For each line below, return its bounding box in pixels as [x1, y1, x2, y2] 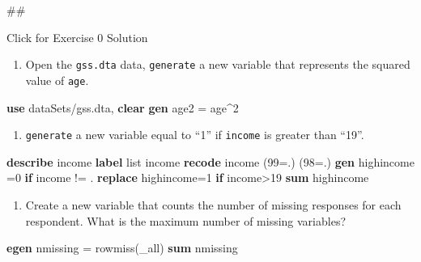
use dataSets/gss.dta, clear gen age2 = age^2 [6, 99, 239, 116]
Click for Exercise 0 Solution [6, 28, 148, 45]
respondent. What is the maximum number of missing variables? [25, 212, 347, 229]
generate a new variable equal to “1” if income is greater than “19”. [25, 126, 364, 143]
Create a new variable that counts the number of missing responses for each [25, 196, 402, 213]
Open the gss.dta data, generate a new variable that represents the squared [25, 56, 410, 73]
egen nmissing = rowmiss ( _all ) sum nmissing [6, 239, 238, 256]
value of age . [25, 71, 89, 88]
